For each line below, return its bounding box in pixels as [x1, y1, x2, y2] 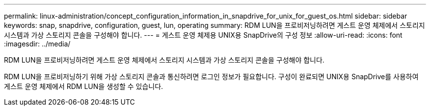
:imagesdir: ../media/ [4, 40, 71, 48]
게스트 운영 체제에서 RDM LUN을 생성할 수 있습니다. [4, 82, 163, 90]
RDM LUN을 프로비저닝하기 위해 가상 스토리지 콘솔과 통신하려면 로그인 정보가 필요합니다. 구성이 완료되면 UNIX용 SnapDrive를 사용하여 [4, 72, 419, 81]
